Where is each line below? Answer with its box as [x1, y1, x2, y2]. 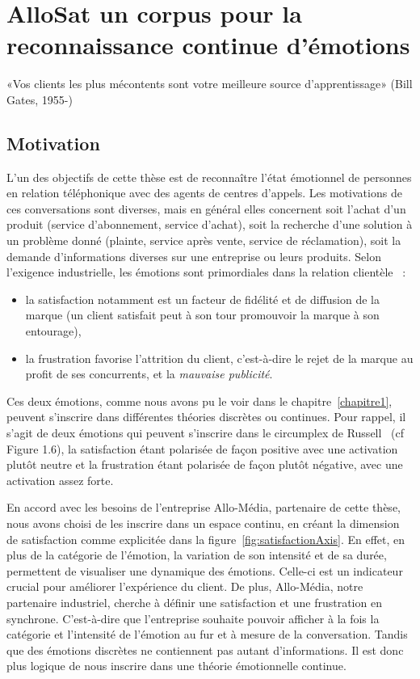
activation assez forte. [6, 471, 114, 488]
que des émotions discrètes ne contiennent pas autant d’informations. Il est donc [6, 641, 404, 658]
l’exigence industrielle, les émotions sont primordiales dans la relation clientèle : [6, 264, 406, 280]
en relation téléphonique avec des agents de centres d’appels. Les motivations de [6, 184, 402, 201]
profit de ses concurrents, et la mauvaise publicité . [25, 365, 273, 382]
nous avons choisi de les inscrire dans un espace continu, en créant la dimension [6, 514, 400, 531]
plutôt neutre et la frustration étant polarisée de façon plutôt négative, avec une [6, 456, 403, 473]
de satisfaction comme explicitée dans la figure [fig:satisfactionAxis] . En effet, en [6, 530, 405, 547]
